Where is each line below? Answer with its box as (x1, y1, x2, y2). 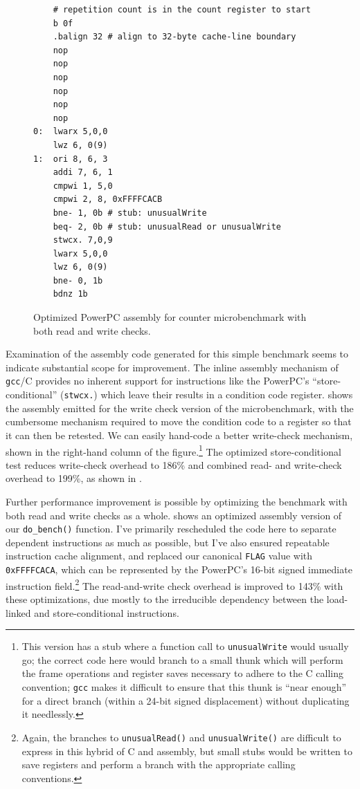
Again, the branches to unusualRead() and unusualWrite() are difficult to (21, 730, 341, 744)
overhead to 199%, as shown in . (6, 471, 142, 485)
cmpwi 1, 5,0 (53, 180, 113, 191)
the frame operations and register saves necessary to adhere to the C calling (21, 666, 343, 680)
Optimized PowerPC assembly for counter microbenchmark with (33, 310, 307, 324)
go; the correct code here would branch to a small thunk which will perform (21, 652, 343, 667)
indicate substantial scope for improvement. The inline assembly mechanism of (6, 360, 339, 374)
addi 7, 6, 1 (53, 167, 113, 178)
